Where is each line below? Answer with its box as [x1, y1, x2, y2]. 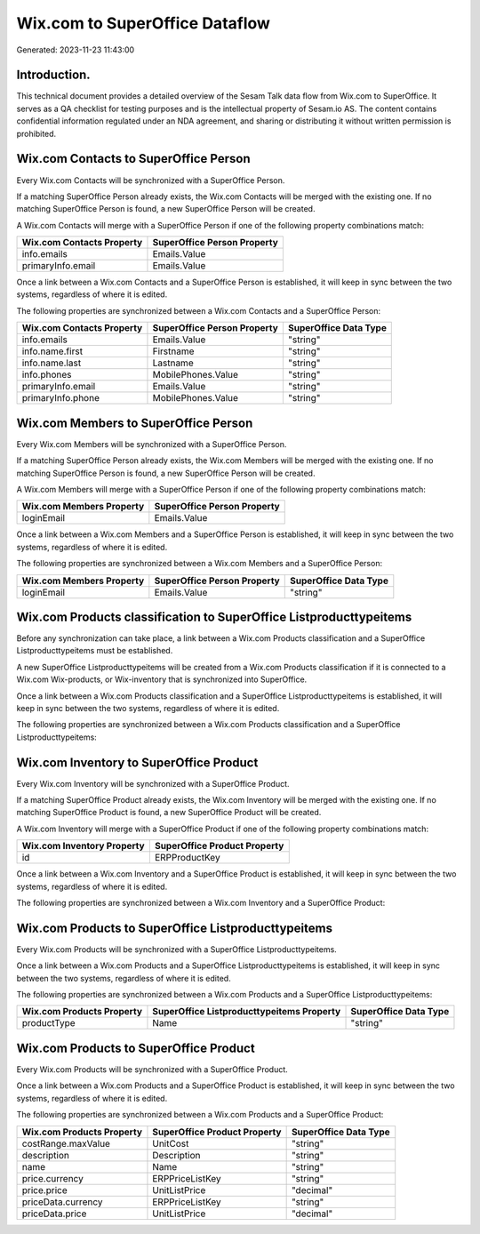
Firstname [152, 345, 195, 357]
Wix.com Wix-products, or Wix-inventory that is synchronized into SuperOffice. [16, 674, 308, 685]
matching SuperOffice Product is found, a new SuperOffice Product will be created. [16, 807, 322, 818]
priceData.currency [21, 1196, 103, 1208]
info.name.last [21, 357, 82, 369]
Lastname [152, 357, 195, 369]
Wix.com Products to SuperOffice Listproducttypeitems [16, 920, 333, 935]
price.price [21, 1183, 68, 1196]
